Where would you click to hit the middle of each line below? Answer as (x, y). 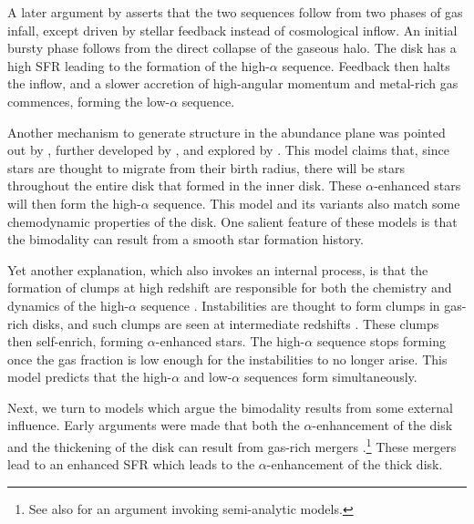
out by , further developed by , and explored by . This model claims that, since (228, 150)
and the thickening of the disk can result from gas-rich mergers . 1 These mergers (232, 445)
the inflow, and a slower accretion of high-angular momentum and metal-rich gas (233, 83)
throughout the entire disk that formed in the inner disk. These (185, 185)
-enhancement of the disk (382, 425)
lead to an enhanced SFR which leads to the (131, 464)
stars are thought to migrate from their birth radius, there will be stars (206, 167)
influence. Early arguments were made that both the (154, 425)
